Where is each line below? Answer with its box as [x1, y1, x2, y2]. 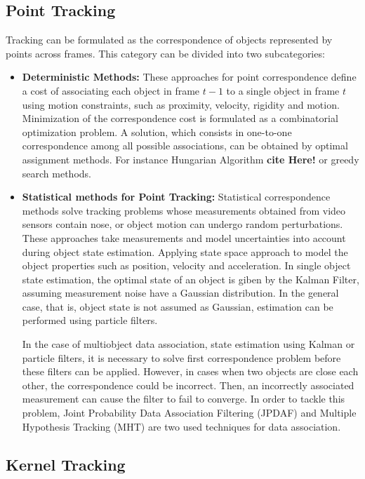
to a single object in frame [226, 83, 340, 97]
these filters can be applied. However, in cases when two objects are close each [22, 364, 359, 379]
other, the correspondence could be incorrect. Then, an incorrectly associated [22, 377, 354, 392]
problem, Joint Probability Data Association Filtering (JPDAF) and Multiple [22, 405, 357, 420]
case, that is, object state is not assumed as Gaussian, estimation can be [22, 299, 333, 313]
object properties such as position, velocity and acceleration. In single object [22, 258, 351, 273]
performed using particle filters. [22, 313, 158, 328]
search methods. [22, 166, 91, 180]
